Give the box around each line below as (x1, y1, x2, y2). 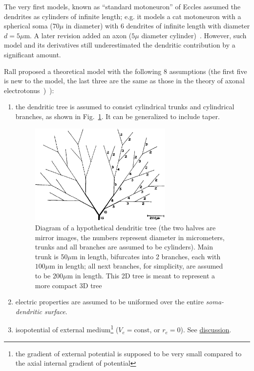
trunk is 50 (35, 251, 68, 261)
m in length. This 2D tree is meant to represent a (67, 271, 215, 281)
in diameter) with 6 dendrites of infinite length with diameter (65, 21, 250, 31)
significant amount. (4, 49, 61, 59)
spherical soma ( (4, 21, 53, 31)
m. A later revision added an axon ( (24, 30, 132, 40)
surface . (44, 306, 67, 316)
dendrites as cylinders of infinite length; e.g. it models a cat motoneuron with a (4, 11, 241, 21)
